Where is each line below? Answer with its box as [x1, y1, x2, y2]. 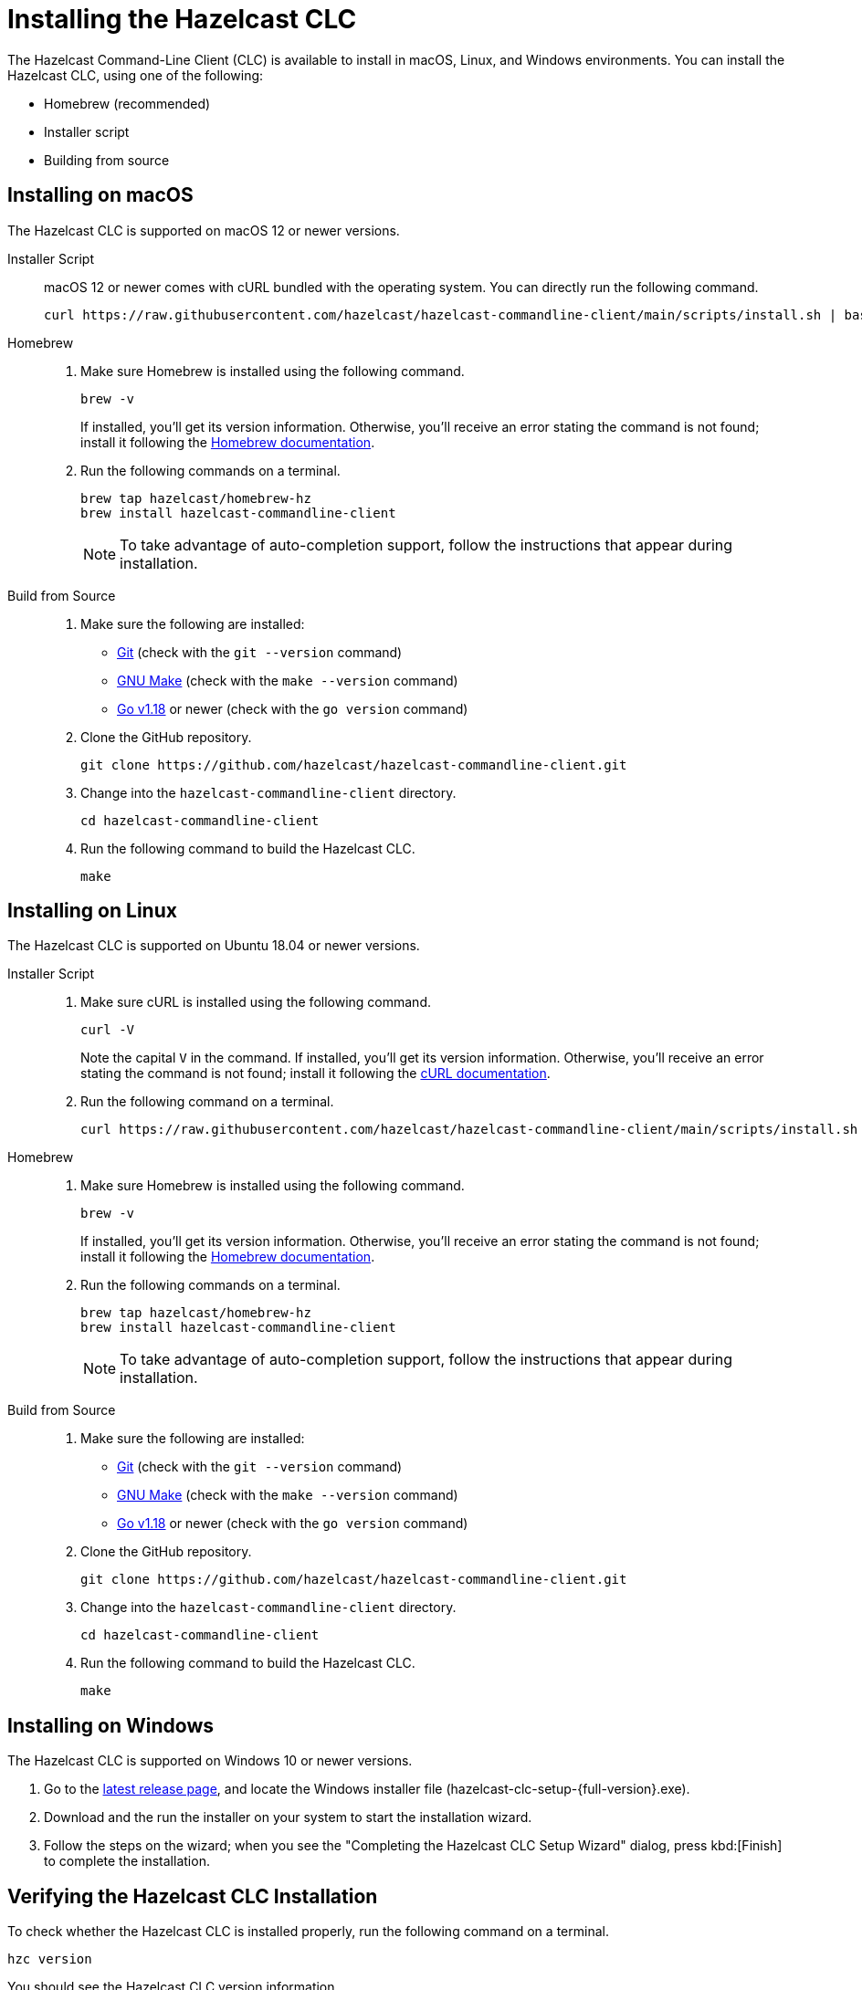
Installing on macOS [7, 183, 194, 207]
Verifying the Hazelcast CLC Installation [7, 1884, 378, 1908]
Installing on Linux [7, 899, 177, 923]
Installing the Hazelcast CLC [7, 4, 357, 35]
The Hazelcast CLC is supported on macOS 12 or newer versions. [7, 222, 400, 238]
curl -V [80, 1022, 135, 1038]
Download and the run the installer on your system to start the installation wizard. [44, 1809, 532, 1826]
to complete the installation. [44, 1853, 210, 1870]
